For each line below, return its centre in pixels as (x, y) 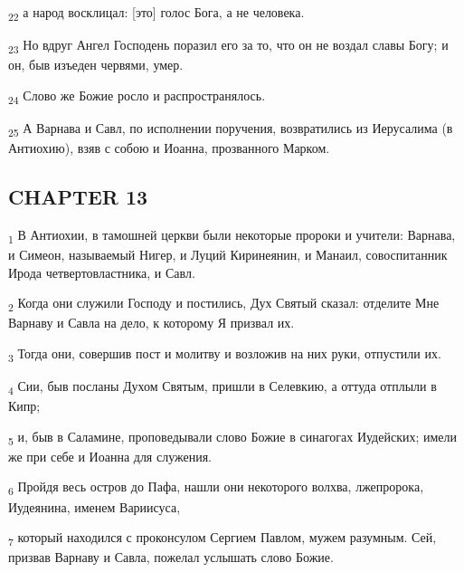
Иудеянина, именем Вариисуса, (95, 506)
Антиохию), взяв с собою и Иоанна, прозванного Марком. (169, 148)
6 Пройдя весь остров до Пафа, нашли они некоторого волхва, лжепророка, (216, 488)
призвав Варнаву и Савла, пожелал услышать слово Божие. (171, 557)
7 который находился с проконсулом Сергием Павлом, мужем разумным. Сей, (223, 538)
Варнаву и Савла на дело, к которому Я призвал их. (152, 323)
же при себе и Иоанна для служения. (110, 456)
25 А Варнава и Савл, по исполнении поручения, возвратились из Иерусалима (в (231, 129)
